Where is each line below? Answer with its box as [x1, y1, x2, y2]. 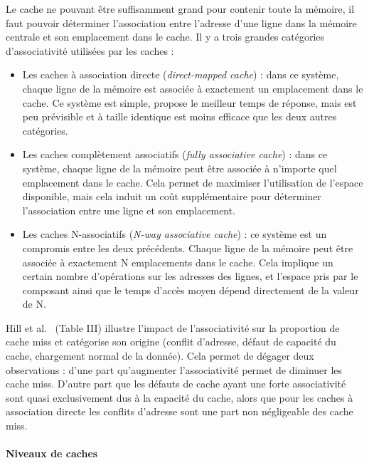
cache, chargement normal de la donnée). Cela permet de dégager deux [6, 348, 314, 363]
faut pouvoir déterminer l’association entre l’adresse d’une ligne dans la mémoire [6, 15, 357, 30]
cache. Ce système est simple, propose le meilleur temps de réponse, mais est [22, 95, 357, 110]
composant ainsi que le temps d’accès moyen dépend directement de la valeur [22, 282, 359, 297]
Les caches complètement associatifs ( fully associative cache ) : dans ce [22, 147, 328, 162]
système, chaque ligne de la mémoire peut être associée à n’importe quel [22, 160, 337, 175]
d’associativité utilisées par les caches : [6, 43, 174, 58]
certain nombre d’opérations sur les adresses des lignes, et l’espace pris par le [22, 269, 358, 283]
